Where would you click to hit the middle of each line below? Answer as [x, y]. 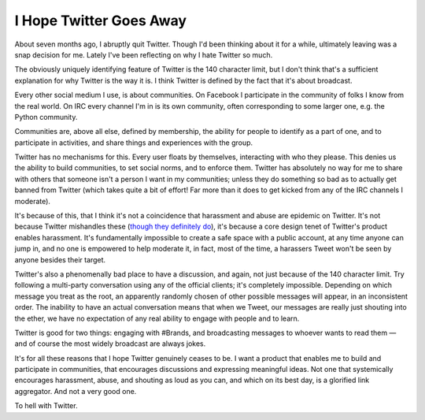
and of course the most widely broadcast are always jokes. [110, 344]
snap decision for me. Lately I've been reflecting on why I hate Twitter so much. [144, 54]
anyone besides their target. [60, 259]
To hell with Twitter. [46, 406]
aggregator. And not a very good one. [76, 391]
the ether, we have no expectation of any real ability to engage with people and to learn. [157, 318]
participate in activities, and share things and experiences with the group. [134, 143]
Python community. [46, 117]
